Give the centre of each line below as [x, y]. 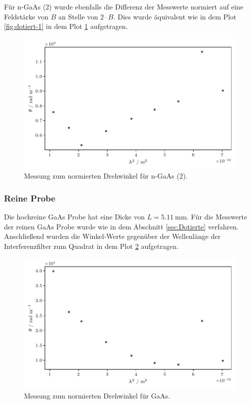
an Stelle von [78, 16]
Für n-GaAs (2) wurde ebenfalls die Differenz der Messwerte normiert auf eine [124, 6]
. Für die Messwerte [217, 216]
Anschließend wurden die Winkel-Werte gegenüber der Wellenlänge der [112, 236]
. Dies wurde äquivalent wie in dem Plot [175, 16]
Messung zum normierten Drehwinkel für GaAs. [97, 395]
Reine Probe [30, 198]
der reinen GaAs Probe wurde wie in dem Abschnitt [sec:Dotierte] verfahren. [122, 226]
